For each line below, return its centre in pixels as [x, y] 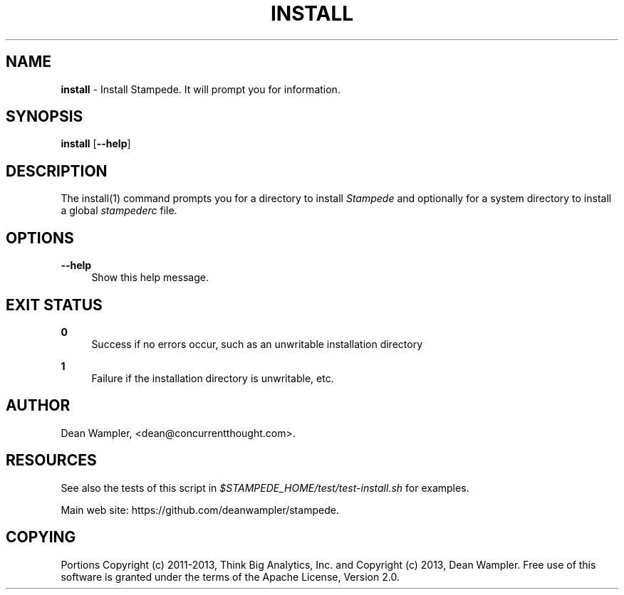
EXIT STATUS [54, 305]
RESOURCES [51, 460]
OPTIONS [40, 238]
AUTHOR [38, 406]
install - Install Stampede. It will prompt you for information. [201, 89]
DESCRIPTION [57, 171]
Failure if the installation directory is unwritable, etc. [213, 378]
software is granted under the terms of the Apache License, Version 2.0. [230, 576]
